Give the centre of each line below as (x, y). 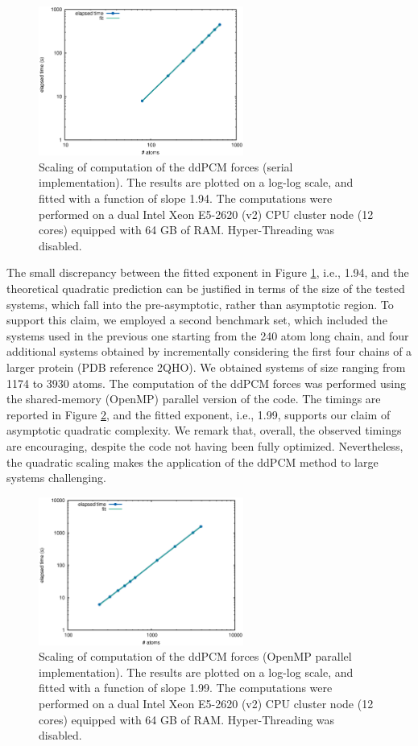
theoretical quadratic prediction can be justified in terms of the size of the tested (206, 288)
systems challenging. (56, 478)
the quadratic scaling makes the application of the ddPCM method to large (192, 462)
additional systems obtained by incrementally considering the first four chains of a (209, 351)
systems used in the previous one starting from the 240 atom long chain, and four (208, 335)
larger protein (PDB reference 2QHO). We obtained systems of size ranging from (206, 367)
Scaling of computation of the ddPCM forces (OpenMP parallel (195, 656)
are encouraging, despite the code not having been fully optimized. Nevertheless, (205, 445)
